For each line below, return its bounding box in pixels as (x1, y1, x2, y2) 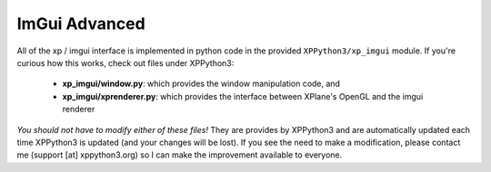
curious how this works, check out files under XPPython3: (16, 57, 235, 68)
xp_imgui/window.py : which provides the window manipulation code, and (62, 78, 341, 90)
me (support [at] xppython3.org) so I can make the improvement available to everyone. (16, 149, 343, 160)
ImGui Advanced (16, 14, 145, 33)
